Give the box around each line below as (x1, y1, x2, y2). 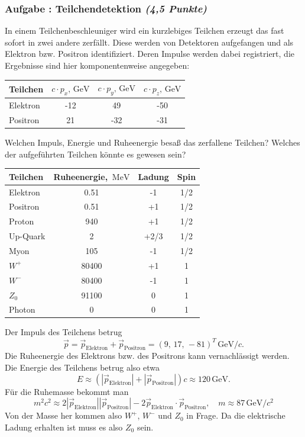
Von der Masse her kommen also (5, 409, 122, 422)
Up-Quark (9, 230, 46, 242)
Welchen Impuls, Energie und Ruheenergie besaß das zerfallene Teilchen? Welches (5, 136, 300, 149)
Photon (9, 303, 35, 316)
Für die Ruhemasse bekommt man (5, 385, 129, 397)
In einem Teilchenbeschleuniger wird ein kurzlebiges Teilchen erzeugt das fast (5, 24, 284, 37)
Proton (9, 215, 34, 227)
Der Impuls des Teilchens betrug (5, 326, 122, 338)
